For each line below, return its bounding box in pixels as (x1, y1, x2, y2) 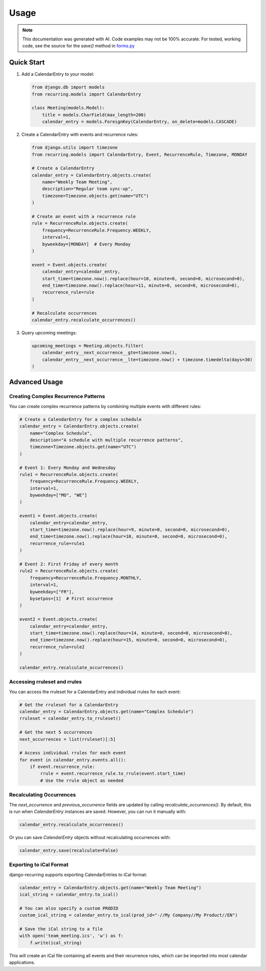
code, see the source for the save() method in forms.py (22, 43, 135, 49)
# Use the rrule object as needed (40, 777, 124, 783)
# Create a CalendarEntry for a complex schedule (19, 416, 142, 422)
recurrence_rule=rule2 (30, 644, 85, 650)
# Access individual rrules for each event (19, 750, 127, 756)
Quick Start (9, 58, 45, 67)
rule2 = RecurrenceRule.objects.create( (19, 568, 118, 574)
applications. (9, 960, 35, 966)
